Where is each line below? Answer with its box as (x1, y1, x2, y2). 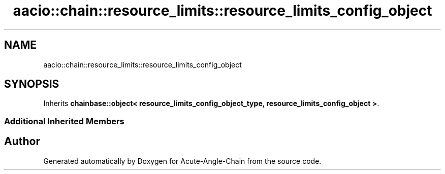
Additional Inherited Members (4, 116, 124, 126)
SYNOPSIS (4, 78, 59, 91)
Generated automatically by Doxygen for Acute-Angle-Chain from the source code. (43, 156, 322, 165)
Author (4, 135, 40, 148)
